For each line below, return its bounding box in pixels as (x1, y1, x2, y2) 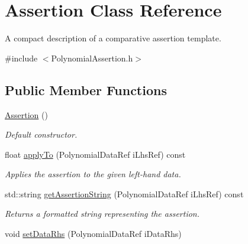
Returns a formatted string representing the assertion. (5, 207, 200, 220)
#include (5, 51, 38, 64)
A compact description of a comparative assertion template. (5, 32, 221, 44)
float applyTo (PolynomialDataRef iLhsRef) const (5, 148, 186, 160)
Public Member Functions (5, 80, 167, 99)
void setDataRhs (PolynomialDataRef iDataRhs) (5, 227, 182, 240)
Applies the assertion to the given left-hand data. (5, 168, 181, 180)
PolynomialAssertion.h (51, 51, 133, 64)
